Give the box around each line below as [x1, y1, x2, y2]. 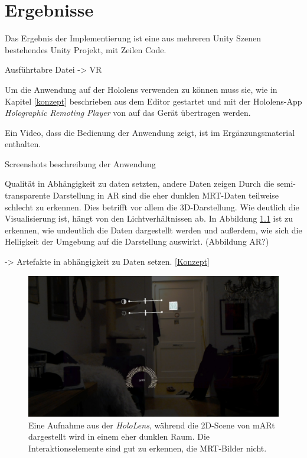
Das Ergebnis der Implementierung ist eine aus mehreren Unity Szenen [5, 32, 262, 44]
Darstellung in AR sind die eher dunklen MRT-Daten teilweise [53, 189, 279, 202]
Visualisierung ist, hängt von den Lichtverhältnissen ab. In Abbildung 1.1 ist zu [5, 212, 293, 225]
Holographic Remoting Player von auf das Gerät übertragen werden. [5, 106, 251, 119]
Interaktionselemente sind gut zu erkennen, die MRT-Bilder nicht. [28, 441, 267, 454]
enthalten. [5, 138, 41, 150]
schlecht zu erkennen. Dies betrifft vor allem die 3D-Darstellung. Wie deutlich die [5, 200, 299, 213]
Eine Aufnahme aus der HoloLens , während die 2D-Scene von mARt [28, 418, 275, 431]
